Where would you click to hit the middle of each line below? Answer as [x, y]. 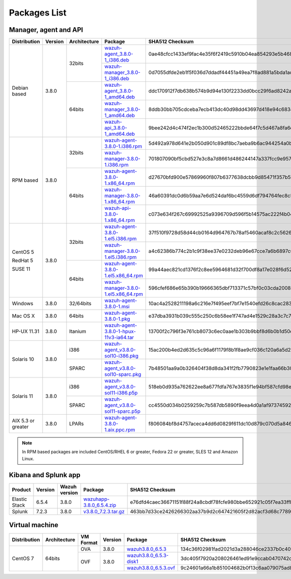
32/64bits [80, 304]
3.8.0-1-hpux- [120, 331]
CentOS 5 [23, 252]
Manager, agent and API [46, 30]
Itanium [78, 331]
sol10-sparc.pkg [123, 375]
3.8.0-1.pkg [117, 319]
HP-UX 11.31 [26, 331]
